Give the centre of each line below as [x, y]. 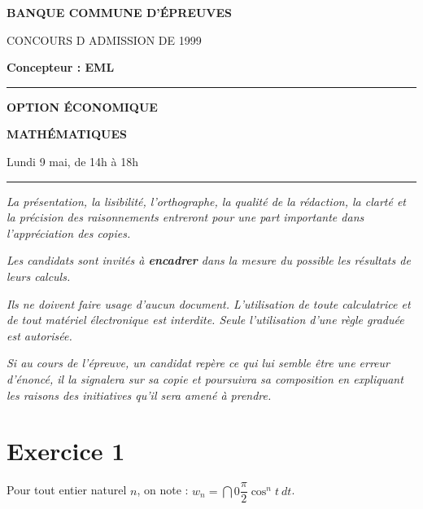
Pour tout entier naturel [67, 490]
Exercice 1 [66, 451]
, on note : [163, 490]
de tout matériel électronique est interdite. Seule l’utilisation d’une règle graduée [205, 320]
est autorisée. [39, 335]
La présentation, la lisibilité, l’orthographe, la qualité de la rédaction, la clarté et [207, 201]
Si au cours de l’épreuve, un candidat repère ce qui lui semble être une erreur [198, 363]
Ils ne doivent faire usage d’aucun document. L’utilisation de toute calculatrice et [209, 303]
